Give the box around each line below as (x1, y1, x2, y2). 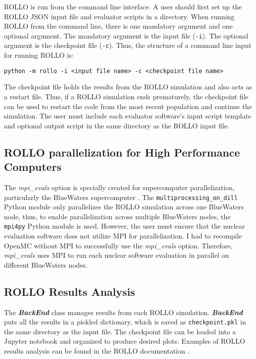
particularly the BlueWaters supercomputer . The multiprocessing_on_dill (4, 192, 238, 202)
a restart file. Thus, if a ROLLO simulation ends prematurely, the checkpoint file (4, 91, 249, 101)
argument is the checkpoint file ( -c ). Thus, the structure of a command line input (4, 40, 252, 50)
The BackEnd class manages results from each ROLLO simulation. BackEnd (4, 307, 243, 317)
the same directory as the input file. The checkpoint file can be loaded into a (4, 326, 236, 336)
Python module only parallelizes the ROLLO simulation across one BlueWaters (4, 201, 244, 212)
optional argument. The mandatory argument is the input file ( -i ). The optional (4, 30, 249, 40)
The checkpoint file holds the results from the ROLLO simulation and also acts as (4, 81, 253, 92)
